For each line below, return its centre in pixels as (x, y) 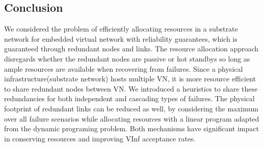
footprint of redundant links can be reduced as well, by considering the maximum (131, 108)
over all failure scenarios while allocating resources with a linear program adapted (132, 118)
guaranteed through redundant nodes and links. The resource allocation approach (131, 49)
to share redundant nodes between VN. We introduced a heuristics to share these (131, 88)
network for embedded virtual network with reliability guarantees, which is (121, 38)
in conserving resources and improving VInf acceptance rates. (100, 138)
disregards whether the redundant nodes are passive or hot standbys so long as (127, 58)
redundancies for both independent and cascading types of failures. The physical (129, 98)
